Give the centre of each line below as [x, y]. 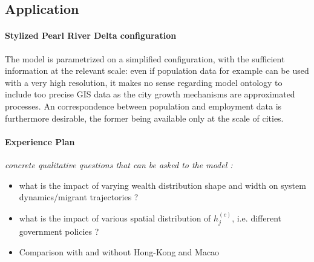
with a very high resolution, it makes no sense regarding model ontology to [144, 82]
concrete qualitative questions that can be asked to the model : [119, 164]
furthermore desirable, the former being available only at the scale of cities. [144, 118]
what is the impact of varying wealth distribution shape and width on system [162, 185]
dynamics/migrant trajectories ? [79, 197]
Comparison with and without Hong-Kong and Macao [119, 251]
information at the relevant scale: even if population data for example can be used [157, 70]
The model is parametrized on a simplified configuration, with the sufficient [145, 58]
